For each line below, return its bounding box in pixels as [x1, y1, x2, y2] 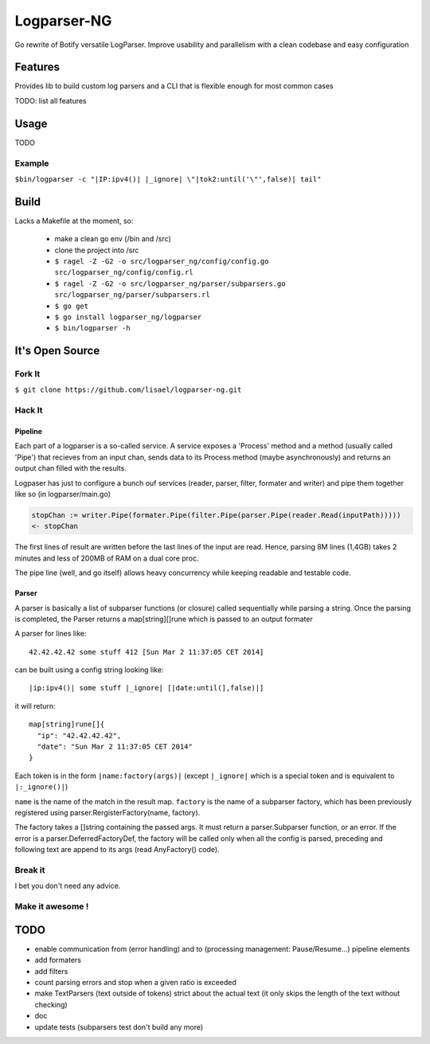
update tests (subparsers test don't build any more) [34, 1022, 204, 1031]
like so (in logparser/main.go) [14, 489, 111, 499]
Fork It [14, 369, 41, 380]
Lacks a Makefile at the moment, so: [14, 216, 134, 225]
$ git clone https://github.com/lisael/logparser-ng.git [14, 385, 242, 394]
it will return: [14, 701, 56, 710]
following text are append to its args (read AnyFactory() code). [14, 845, 220, 854]
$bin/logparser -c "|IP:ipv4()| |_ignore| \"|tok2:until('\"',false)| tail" [14, 174, 322, 183]
